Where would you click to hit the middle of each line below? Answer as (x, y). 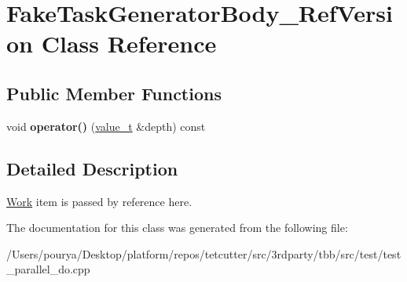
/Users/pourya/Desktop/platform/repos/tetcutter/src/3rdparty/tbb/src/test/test (204, 253)
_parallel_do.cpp (48, 269)
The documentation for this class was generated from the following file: (177, 228)
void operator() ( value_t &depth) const (106, 126)
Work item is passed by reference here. (99, 201)
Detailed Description (92, 168)
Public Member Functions (114, 93)
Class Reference (129, 43)
